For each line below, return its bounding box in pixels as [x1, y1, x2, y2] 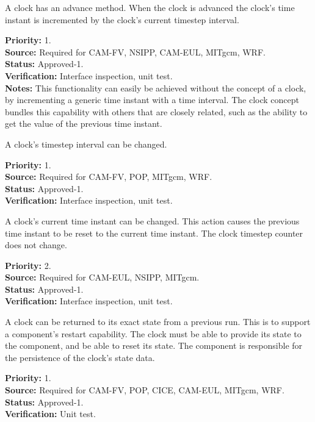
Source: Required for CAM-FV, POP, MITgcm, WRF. [5, 170, 212, 183]
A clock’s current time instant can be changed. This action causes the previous [5, 214, 300, 227]
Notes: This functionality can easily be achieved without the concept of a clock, [5, 81, 306, 94]
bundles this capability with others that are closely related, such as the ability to [5, 105, 308, 118]
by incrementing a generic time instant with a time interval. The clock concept [5, 93, 299, 106]
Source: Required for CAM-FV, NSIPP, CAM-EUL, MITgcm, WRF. [5, 45, 266, 58]
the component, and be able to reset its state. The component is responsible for [5, 339, 303, 352]
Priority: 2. [5, 259, 51, 271]
